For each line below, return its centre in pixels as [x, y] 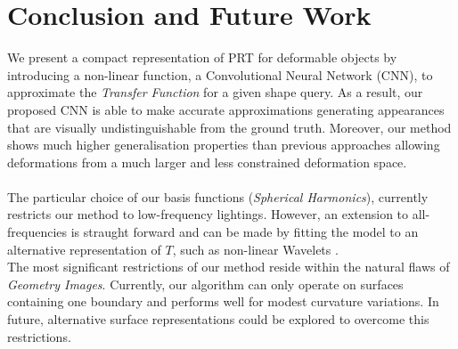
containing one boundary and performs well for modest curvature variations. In [223, 301]
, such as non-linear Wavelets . [255, 249]
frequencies [37, 232]
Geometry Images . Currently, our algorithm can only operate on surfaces [205, 284]
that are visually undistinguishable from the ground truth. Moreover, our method [229, 127]
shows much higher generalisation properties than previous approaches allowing [224, 145]
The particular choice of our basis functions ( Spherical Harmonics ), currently [218, 196]
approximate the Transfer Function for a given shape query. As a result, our [215, 92]
